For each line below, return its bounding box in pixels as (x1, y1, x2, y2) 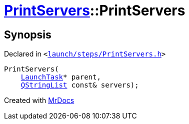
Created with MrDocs (4, 96, 74, 105)
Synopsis (4, 28, 51, 41)
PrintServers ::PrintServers (4, 2, 185, 19)
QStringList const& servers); (20, 81, 139, 89)
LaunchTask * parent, (20, 73, 101, 81)
